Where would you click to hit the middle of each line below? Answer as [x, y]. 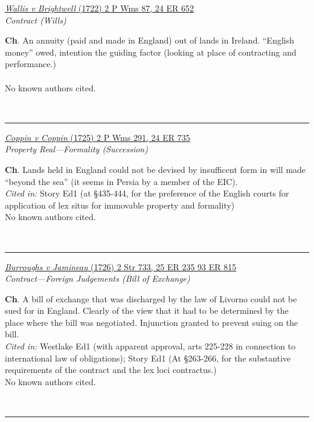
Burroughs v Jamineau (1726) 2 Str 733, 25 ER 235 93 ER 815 [121, 266]
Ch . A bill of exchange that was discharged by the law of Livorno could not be [151, 298]
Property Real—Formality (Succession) [76, 149]
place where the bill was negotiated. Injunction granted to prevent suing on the [152, 322]
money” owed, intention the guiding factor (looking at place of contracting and [151, 52]
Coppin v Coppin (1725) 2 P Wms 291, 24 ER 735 [98, 137]
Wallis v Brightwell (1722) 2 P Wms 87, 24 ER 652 [99, 8]
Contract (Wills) [36, 20]
